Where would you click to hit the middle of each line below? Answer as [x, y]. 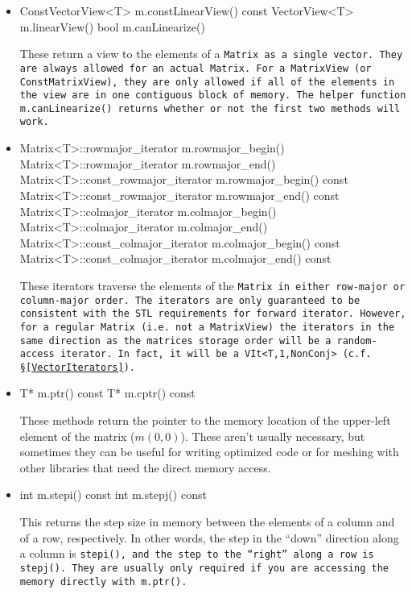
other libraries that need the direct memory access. [145, 467]
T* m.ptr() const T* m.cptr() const [107, 393]
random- [357, 341]
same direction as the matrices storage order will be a [175, 341]
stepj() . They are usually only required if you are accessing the [204, 568]
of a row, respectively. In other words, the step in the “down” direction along [209, 537]
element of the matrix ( [77, 436]
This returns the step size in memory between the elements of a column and [207, 522]
